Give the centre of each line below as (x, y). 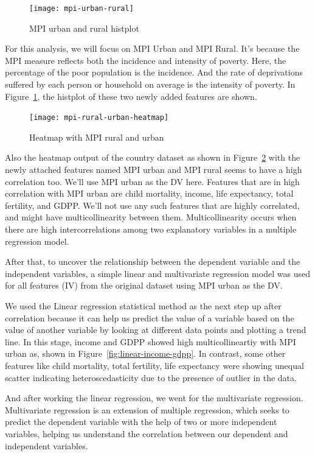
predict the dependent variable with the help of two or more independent (141, 422)
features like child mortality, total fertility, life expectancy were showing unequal (154, 365)
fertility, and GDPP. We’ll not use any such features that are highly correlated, (152, 205)
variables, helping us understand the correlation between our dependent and (147, 433)
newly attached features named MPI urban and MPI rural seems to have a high (154, 170)
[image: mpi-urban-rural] (81, 9)
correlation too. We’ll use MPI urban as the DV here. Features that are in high (152, 181)
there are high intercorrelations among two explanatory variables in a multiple (151, 229)
